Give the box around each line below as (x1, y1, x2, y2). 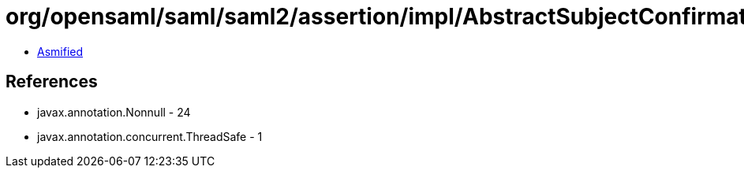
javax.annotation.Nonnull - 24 (37, 105, 191, 119)
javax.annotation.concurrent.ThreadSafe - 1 (37, 129, 263, 143)
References (6, 72, 98, 92)
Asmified (37, 44, 84, 58)
